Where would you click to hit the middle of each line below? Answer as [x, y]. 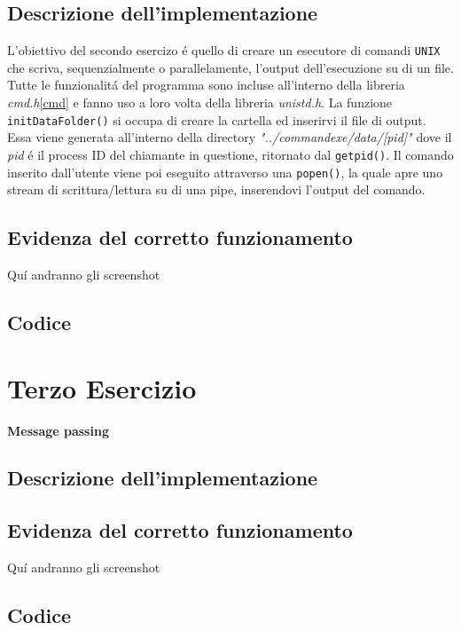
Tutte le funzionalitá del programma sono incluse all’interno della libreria [206, 85]
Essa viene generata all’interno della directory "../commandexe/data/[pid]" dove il [230, 137]
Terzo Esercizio [102, 387]
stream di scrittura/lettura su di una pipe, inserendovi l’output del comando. [216, 189]
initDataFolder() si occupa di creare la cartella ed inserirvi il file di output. [217, 119]
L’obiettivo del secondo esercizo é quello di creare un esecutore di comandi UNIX [224, 50]
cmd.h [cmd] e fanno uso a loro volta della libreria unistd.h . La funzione [200, 102]
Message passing [58, 430]
